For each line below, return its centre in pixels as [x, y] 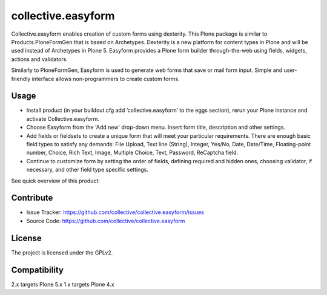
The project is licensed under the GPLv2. [62, 252]
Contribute [32, 198]
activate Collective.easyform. [63, 118]
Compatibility [37, 270]
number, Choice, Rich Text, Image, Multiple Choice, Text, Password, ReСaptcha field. [132, 153]
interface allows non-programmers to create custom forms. [106, 79]
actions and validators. [39, 59]
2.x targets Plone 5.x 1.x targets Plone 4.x [63, 284]
